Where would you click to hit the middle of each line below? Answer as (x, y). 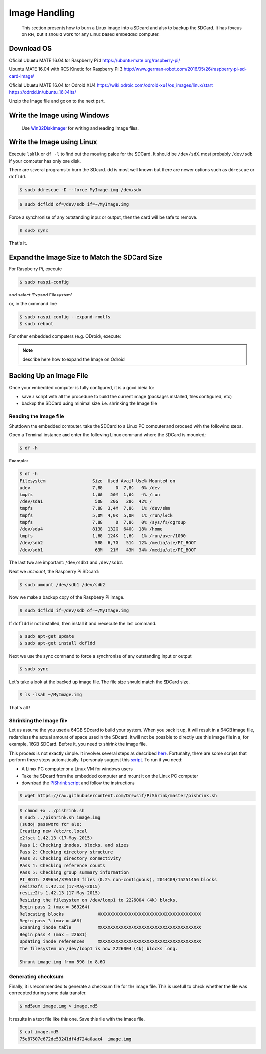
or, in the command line (33, 304)
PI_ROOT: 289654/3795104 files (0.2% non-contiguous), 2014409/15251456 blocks (118, 879)
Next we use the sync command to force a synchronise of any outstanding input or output (100, 656)
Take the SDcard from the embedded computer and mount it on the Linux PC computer (110, 776)
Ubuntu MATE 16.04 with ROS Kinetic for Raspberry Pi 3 (66, 69)
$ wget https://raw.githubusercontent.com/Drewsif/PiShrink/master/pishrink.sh (118, 796)
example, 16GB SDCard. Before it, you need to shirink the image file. (78, 744)
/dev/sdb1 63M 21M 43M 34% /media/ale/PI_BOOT (108, 550)
